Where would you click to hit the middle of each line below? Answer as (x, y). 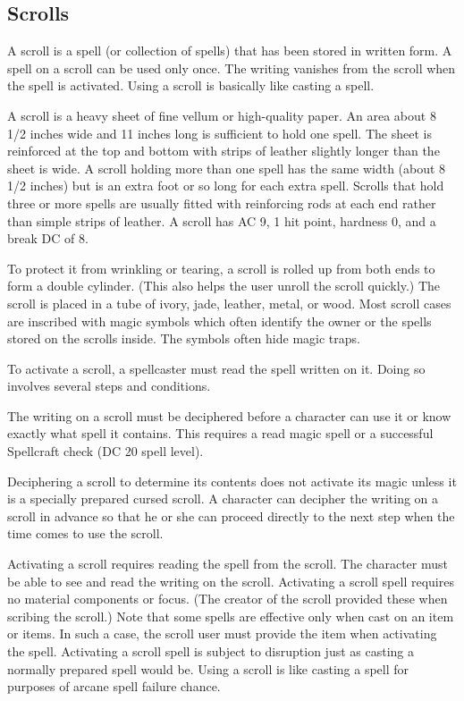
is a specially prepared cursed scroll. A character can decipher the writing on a (223, 498)
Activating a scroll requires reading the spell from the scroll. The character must (228, 564)
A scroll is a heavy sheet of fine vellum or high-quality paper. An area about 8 (222, 115)
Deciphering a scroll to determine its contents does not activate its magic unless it (232, 481)
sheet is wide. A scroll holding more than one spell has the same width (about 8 (227, 168)
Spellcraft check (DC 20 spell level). (105, 451)
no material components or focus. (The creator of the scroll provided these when (228, 599)
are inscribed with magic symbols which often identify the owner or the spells (219, 321)
